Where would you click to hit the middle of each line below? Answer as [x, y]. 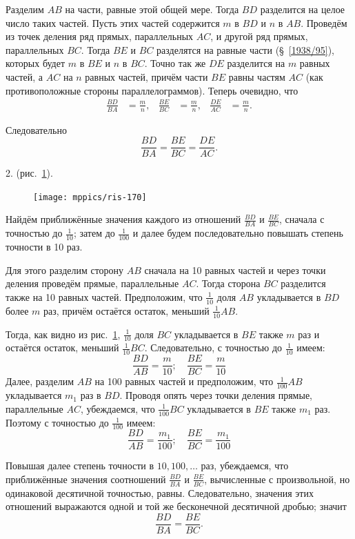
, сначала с [302, 219]
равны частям [257, 76]
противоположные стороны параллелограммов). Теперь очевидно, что [152, 90]
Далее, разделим [40, 381]
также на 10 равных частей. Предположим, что [104, 296]
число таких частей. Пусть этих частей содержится [113, 22]
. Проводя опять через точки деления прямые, [216, 395]
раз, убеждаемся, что [245, 465]
